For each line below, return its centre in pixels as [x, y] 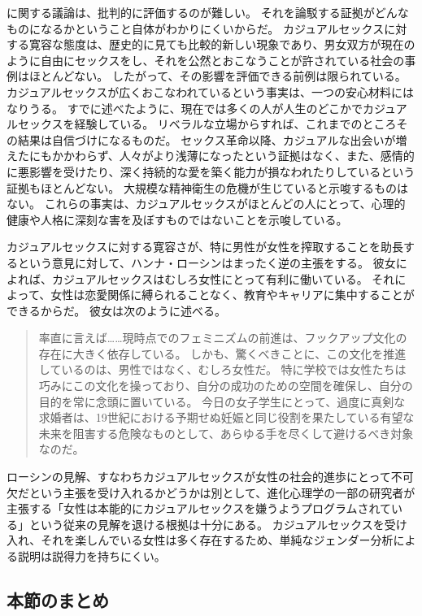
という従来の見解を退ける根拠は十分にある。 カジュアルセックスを [207, 524]
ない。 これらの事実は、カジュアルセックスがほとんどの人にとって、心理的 [206, 204]
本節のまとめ [58, 599]
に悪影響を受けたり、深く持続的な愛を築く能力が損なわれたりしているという [211, 171]
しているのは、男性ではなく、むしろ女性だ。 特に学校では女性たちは [222, 369]
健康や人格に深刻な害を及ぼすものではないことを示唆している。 [177, 219]
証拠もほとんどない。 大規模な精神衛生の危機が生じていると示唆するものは [207, 187]
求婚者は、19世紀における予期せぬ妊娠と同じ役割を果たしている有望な [226, 417]
